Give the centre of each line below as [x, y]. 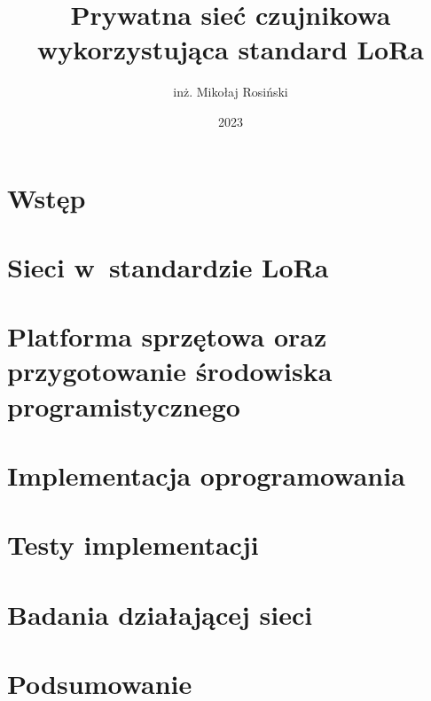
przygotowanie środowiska [170, 371]
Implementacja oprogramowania [206, 475]
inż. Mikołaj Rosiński [231, 92]
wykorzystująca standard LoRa [231, 49]
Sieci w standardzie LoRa [168, 266]
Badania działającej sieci [160, 614]
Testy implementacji [133, 545]
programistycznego [124, 405]
